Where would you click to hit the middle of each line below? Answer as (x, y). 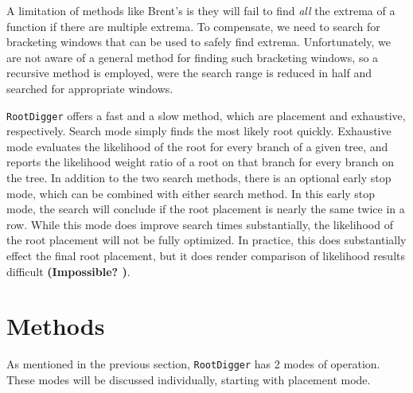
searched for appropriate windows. (90, 88)
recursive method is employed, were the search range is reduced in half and (189, 73)
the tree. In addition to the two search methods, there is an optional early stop (199, 177)
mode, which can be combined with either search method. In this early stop (191, 193)
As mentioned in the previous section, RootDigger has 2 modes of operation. (193, 364)
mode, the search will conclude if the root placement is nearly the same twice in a (206, 209)
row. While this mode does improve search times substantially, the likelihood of (200, 224)
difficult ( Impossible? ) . (68, 271)
